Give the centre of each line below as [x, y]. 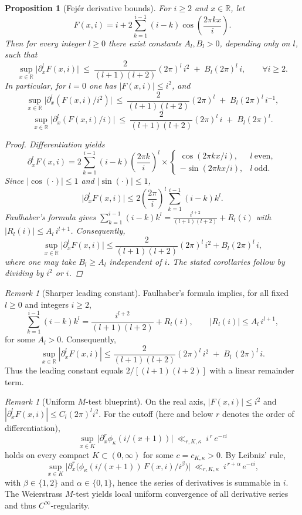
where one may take [40, 261]
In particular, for [35, 85]
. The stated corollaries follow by [226, 261]
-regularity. [70, 505]
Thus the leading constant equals [64, 370]
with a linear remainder [252, 370]
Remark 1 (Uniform [40, 401]
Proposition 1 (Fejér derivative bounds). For [88, 8]
